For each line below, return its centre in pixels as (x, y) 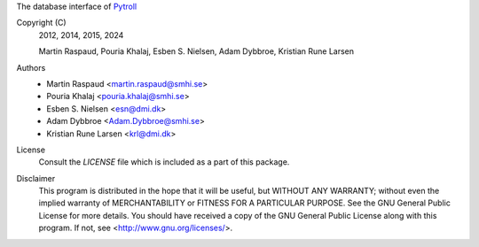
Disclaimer (36, 178)
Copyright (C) (41, 23)
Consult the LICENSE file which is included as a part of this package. (164, 162)
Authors (31, 67)
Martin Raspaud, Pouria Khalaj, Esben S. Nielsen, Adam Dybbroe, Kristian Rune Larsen (196, 51)
